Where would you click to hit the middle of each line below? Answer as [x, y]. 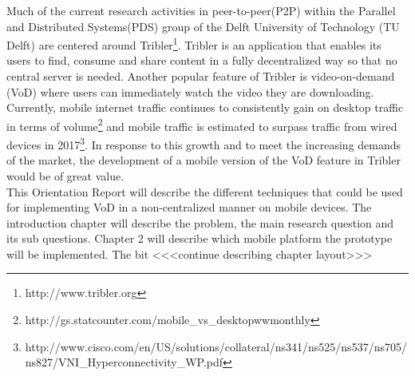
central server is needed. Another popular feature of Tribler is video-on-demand [201, 76]
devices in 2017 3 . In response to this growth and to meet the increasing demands [204, 143]
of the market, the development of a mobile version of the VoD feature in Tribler [204, 160]
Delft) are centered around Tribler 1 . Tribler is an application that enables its [194, 44]
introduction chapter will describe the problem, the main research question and [200, 222]
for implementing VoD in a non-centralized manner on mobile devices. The [189, 207]
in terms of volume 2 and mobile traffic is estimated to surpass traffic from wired [202, 125]
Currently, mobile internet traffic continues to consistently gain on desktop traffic [205, 107]
